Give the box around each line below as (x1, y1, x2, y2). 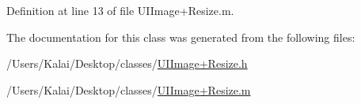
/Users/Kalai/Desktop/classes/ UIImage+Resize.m (6, 81, 251, 98)
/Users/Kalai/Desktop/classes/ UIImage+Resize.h (6, 55, 248, 72)
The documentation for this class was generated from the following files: (6, 28, 355, 45)
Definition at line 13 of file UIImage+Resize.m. (6, 2, 234, 18)
